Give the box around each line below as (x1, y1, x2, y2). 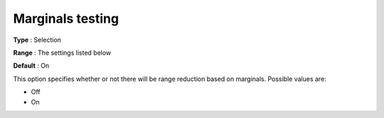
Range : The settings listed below (13, 48, 112, 57)
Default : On (13, 61, 50, 70)
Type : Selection (13, 36, 62, 44)
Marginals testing (13, 11, 119, 26)
